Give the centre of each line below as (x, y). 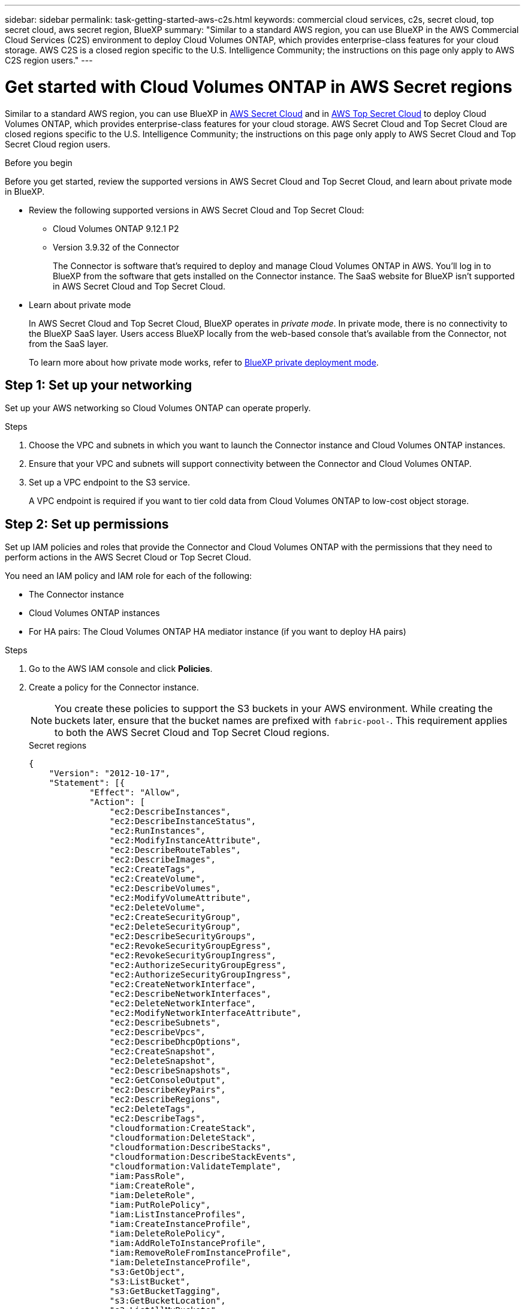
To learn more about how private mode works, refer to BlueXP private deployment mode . (204, 362)
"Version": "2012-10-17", (110, 773)
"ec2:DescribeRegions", (165, 1100)
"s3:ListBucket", (150, 1282)
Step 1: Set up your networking (99, 385)
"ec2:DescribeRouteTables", (175, 850)
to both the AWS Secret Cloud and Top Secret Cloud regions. (192, 733)
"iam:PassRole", (147, 1176)
